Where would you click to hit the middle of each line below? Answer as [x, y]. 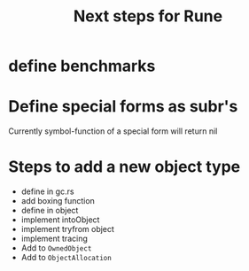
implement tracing [54, 239]
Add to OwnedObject [56, 248]
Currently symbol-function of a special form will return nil [113, 131]
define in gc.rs [47, 191]
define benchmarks [82, 66]
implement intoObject [60, 220]
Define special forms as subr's [123, 107]
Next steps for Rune [148, 16]
